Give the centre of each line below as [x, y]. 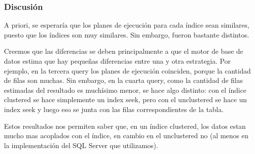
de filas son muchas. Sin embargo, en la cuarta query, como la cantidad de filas [124, 80]
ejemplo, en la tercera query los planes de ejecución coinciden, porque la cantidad [127, 70]
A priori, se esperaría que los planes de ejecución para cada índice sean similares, [127, 25]
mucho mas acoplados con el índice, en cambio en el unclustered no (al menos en [126, 135]
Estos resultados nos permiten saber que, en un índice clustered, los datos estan [125, 126]
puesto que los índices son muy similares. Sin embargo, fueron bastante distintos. [127, 34]
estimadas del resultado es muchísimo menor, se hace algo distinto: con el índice [125, 90]
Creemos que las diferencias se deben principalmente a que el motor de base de [124, 51]
